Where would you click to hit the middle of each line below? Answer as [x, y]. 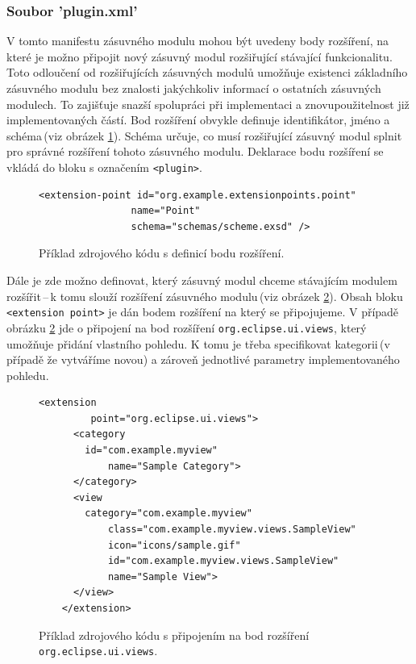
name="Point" [166, 211]
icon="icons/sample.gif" [174, 545]
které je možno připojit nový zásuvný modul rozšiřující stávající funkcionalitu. [200, 56]
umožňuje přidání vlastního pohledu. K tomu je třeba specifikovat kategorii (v [198, 343]
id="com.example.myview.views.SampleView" [223, 561]
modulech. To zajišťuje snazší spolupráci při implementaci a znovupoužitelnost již [208, 104]
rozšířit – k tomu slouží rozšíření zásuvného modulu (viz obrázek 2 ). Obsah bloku [205, 296]
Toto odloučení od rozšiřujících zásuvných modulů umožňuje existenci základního [207, 72]
